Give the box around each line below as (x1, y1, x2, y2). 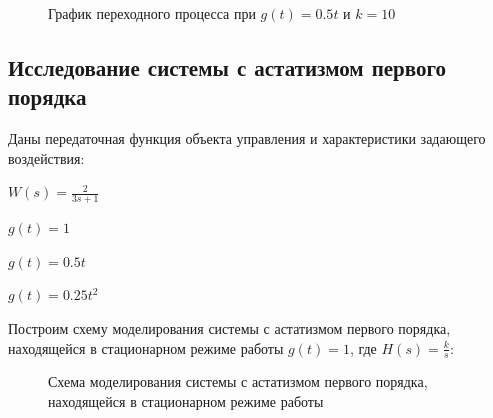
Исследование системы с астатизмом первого (8, 51, 446, 82)
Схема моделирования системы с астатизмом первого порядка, (48, 371, 428, 392)
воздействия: (8, 147, 85, 168)
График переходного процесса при (48, 3, 256, 23)
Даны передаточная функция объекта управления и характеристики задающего (8, 128, 486, 149)
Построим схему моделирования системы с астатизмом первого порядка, (8, 317, 451, 338)
